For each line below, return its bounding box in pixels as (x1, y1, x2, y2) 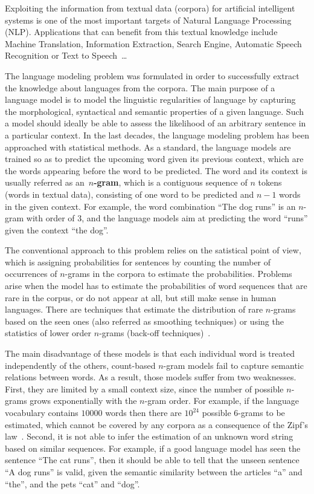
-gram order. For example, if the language (144, 394, 299, 407)
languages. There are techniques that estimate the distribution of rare (5, 303, 263, 316)
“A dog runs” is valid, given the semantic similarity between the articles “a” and (5, 465, 303, 478)
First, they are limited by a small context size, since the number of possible (5, 382, 284, 395)
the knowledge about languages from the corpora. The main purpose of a (5, 81, 275, 94)
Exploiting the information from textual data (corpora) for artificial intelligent (5, 2, 295, 14)
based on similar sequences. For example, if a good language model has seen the (5, 441, 301, 454)
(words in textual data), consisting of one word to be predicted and (5, 187, 254, 200)
